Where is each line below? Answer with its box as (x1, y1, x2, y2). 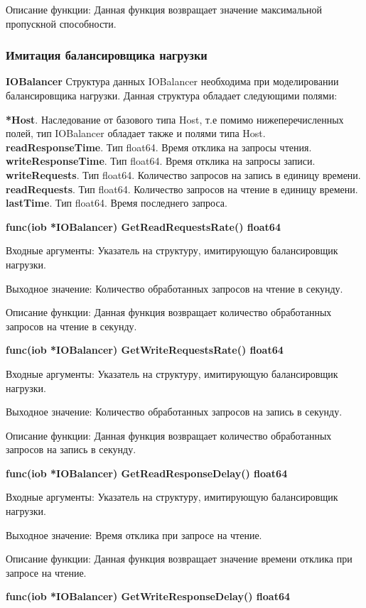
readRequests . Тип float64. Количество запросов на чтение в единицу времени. (6, 181, 358, 196)
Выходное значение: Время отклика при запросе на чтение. (6, 527, 262, 542)
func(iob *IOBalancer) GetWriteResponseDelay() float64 (6, 589, 290, 604)
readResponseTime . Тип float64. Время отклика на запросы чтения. (6, 139, 312, 154)
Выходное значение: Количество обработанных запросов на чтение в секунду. (6, 281, 343, 295)
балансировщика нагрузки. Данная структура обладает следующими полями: (6, 88, 338, 102)
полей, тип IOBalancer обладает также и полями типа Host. (6, 126, 266, 141)
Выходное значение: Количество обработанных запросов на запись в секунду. (6, 404, 343, 419)
